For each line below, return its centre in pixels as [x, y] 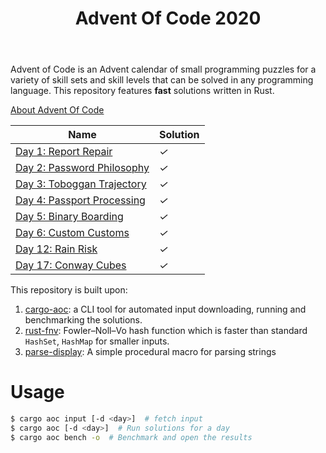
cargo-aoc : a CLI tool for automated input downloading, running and [165, 309]
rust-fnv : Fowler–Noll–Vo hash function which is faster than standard [166, 331]
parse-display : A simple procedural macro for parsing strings [150, 352]
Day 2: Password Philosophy [82, 168]
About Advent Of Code [57, 110]
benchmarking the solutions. [83, 320]
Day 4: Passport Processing [80, 200]
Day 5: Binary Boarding [69, 217]
